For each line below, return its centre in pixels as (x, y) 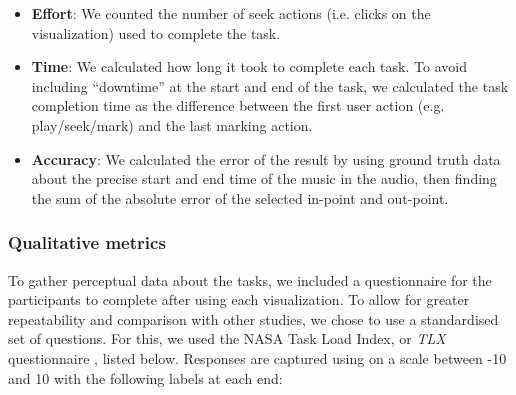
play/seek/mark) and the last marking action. (172, 124)
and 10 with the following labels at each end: (145, 377)
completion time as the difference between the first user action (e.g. (238, 105)
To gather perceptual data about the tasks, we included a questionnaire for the (250, 279)
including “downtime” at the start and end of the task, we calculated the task (270, 85)
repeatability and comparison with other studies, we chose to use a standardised (253, 318)
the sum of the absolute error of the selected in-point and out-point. (240, 197)
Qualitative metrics (87, 242)
